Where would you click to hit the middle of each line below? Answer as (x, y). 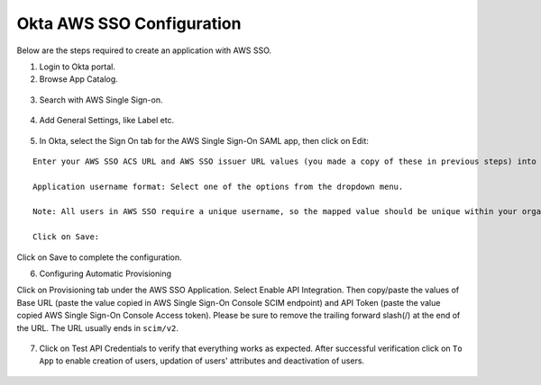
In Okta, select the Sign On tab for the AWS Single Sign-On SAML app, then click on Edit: (204, 140)
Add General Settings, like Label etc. (107, 121)
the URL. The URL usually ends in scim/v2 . (98, 327)
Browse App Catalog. (79, 79)
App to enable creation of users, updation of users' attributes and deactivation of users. (202, 361)
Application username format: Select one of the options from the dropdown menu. (218, 186)
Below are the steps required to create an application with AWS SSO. (144, 50)
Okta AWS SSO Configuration (129, 23)
